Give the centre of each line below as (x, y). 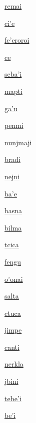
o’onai (14, 279)
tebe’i (13, 398)
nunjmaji (18, 142)
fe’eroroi (17, 40)
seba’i (13, 74)
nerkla (14, 364)
